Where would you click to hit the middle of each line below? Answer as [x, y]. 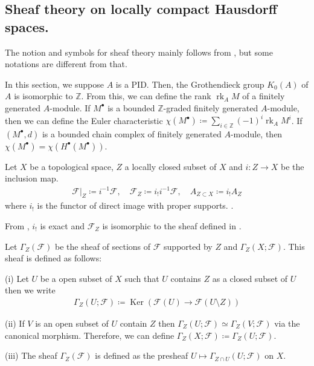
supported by [188, 246]
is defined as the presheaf [142, 355]
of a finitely [264, 96]
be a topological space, [72, 166]
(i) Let [17, 278]
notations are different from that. [66, 64]
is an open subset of [72, 323]
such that [142, 278]
